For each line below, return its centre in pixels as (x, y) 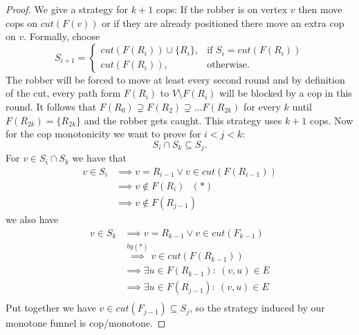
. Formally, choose (62, 36)
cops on (21, 22)
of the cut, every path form (63, 93)
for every (262, 106)
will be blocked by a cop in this (286, 93)
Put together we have (51, 308)
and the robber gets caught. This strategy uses (183, 120)
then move (320, 9)
